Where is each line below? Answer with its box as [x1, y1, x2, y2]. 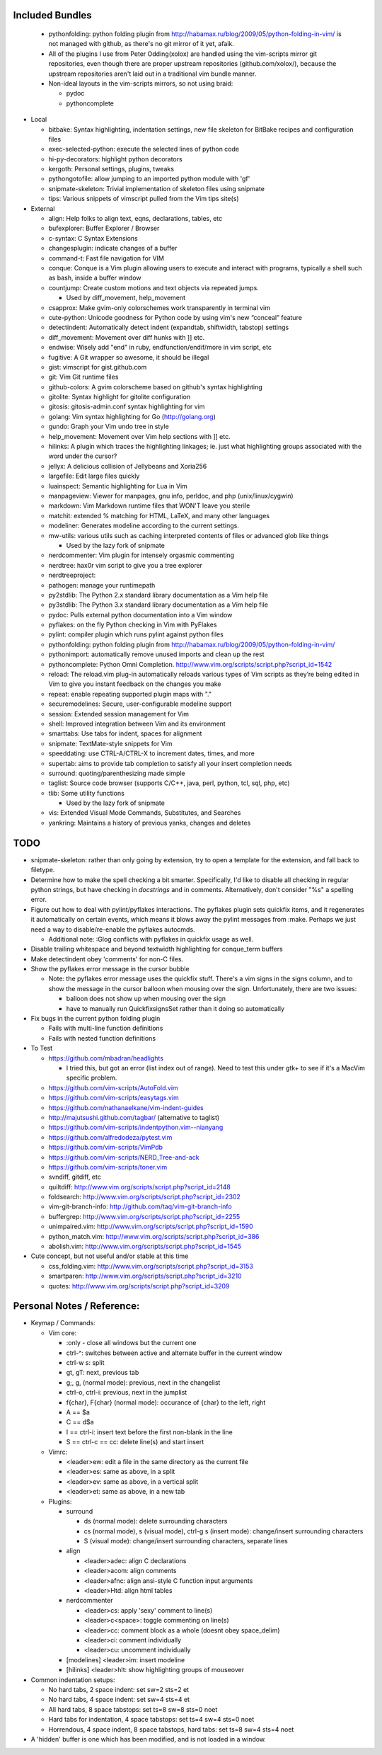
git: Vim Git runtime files [48, 372, 119, 382]
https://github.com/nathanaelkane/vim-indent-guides [48, 1103, 204, 1111]
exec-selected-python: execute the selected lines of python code [48, 145, 240, 154]
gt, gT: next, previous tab [66, 1368, 139, 1377]
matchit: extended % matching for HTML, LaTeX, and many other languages [48, 511, 270, 520]
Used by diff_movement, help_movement [66, 294, 186, 302]
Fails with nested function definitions [48, 1034, 156, 1042]
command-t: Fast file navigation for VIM [48, 253, 165, 262]
